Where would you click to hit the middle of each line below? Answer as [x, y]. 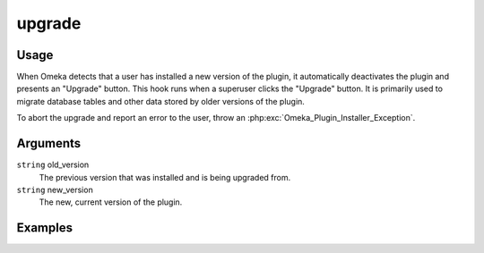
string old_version [53, 164]
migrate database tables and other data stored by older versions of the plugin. [160, 101]
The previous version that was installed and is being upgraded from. [165, 177]
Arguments [49, 143]
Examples [45, 228]
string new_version [55, 190]
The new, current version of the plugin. [111, 202]
